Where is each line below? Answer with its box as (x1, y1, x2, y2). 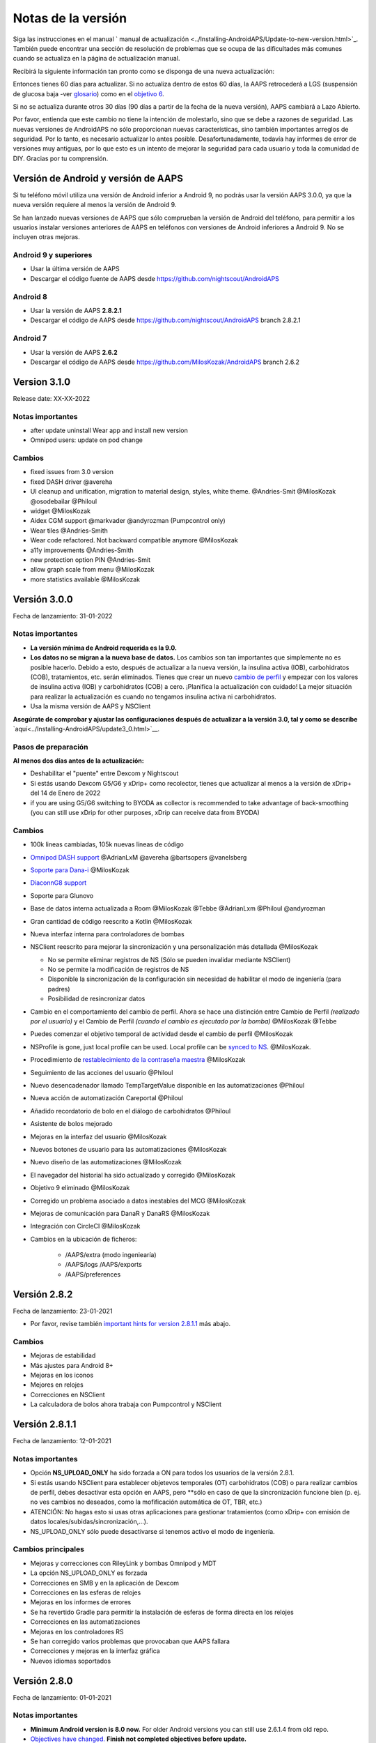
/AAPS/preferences (65, 1270, 121, 1279)
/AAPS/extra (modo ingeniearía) (65, 1251, 157, 1259)
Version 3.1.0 (13, 376, 71, 388)
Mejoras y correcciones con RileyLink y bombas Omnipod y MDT (30, 1559, 217, 1567)
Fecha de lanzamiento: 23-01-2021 (13, 1307, 113, 1315)
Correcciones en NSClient (30, 1390, 105, 1399)
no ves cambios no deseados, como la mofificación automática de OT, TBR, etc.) (30, 1498, 263, 1506)
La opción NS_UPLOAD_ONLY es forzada (30, 1569, 148, 1577)
